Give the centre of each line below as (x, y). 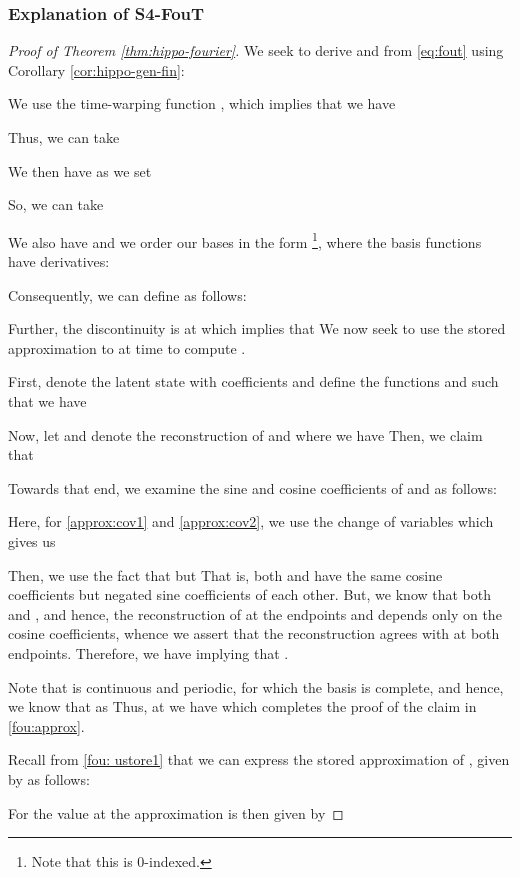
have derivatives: (59, 261)
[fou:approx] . (46, 725)
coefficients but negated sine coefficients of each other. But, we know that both (250, 594)
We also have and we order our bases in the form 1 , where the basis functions (245, 240)
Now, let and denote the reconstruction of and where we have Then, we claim (245, 434)
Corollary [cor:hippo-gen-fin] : (96, 69)
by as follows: (49, 778)
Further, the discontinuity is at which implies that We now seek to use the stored (257, 328)
